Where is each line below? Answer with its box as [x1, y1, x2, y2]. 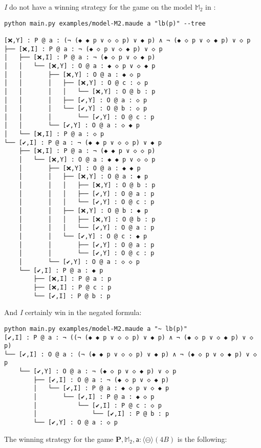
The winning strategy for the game [4, 433, 114, 444]
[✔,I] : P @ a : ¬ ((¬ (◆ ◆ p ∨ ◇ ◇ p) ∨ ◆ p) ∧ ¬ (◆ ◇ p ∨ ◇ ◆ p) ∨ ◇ [4, 333, 253, 341]
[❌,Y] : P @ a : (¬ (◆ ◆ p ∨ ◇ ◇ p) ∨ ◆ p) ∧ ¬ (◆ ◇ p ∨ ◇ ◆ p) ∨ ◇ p [4, 36, 251, 44]
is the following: [177, 433, 227, 444]
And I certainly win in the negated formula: [4, 307, 142, 318]
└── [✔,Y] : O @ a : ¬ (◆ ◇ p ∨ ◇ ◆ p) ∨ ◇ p [18, 368, 177, 375]
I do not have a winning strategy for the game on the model [4, 2, 192, 12]
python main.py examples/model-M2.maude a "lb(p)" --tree [4, 19, 206, 27]
